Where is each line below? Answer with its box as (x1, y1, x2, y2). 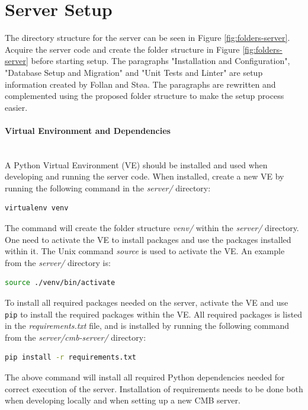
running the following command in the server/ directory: (5, 181, 211, 194)
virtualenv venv (5, 204, 69, 213)
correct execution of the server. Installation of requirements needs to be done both (5, 382, 303, 395)
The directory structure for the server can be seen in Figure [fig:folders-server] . (5, 31, 290, 44)
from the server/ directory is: (5, 256, 111, 268)
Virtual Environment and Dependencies (5, 124, 171, 136)
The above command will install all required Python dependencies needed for (5, 371, 285, 383)
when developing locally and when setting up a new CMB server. (5, 394, 240, 406)
